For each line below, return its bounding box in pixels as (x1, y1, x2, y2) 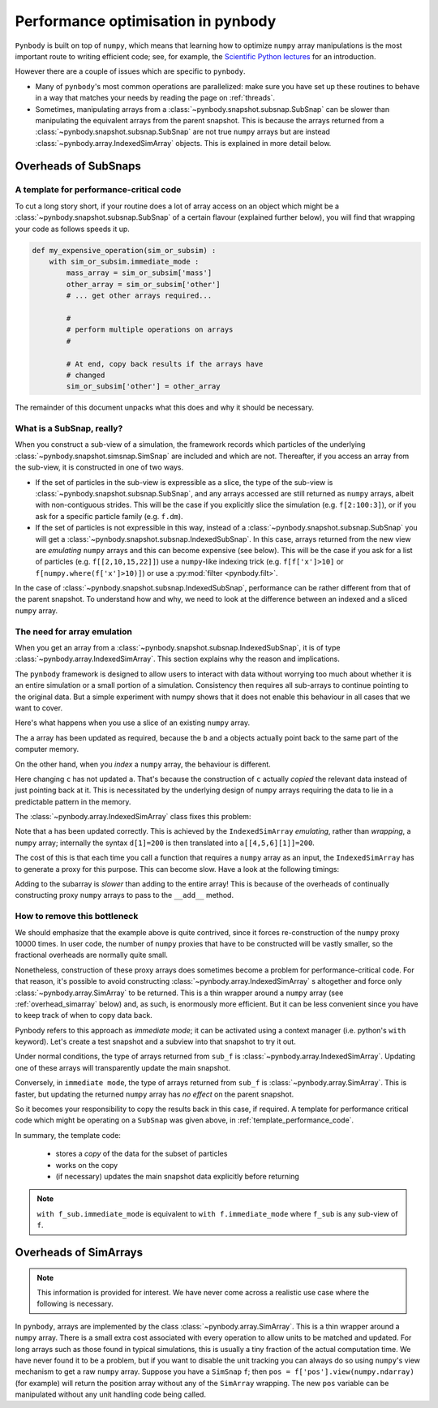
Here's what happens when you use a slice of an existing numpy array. (15, 718, 251, 728)
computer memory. (15, 745, 79, 754)
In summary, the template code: (15, 1130, 122, 1140)
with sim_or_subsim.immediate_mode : (49, 256, 200, 266)
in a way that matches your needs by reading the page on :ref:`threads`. (35, 93, 276, 103)
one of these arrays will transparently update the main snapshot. (15, 1062, 231, 1072)
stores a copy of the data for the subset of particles (55, 1148, 228, 1159)
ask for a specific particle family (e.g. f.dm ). (35, 511, 183, 521)
